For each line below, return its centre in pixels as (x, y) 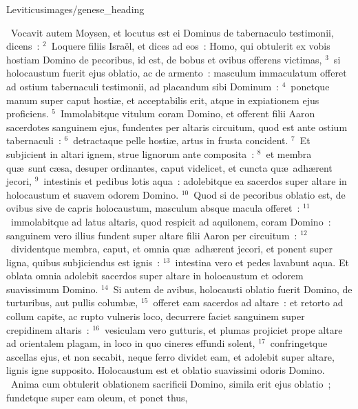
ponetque (310, 86)
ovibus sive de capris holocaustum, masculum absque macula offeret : (153, 208)
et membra (289, 153)
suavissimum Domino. (52, 289)
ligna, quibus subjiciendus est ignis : (83, 262)
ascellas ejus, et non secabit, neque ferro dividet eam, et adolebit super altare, (170, 356)
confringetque (299, 343)
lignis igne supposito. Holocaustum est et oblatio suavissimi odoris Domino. (166, 370)
